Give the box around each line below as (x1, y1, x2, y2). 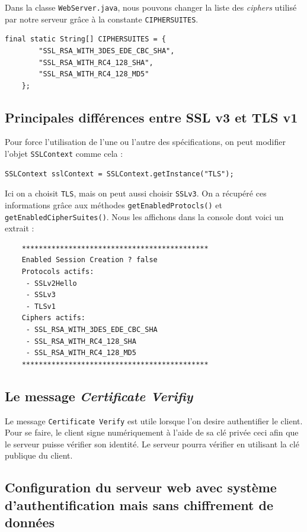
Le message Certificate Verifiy (5, 386, 193, 405)
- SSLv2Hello (25, 279, 77, 288)
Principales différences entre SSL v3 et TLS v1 (5, 108, 298, 126)
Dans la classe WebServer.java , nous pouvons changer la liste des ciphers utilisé (5, 1, 297, 13)
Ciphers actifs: (21, 314, 86, 323)
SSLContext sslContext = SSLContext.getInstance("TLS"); (5, 169, 234, 178)
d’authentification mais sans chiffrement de (5, 495, 274, 514)
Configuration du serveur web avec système (5, 478, 277, 496)
